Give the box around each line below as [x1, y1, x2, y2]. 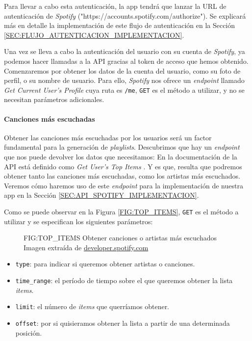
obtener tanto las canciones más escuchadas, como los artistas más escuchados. [4, 171, 240, 181]
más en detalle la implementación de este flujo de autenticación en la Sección [4, 20, 235, 30]
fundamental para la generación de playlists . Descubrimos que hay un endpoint [4, 142, 240, 152]
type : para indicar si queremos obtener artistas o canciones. [15, 259, 195, 269]
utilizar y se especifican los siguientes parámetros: [4, 216, 153, 226]
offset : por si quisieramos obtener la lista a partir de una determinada [15, 317, 230, 328]
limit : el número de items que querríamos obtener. [15, 301, 170, 312]
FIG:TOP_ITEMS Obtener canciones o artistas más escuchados [24, 233, 217, 243]
